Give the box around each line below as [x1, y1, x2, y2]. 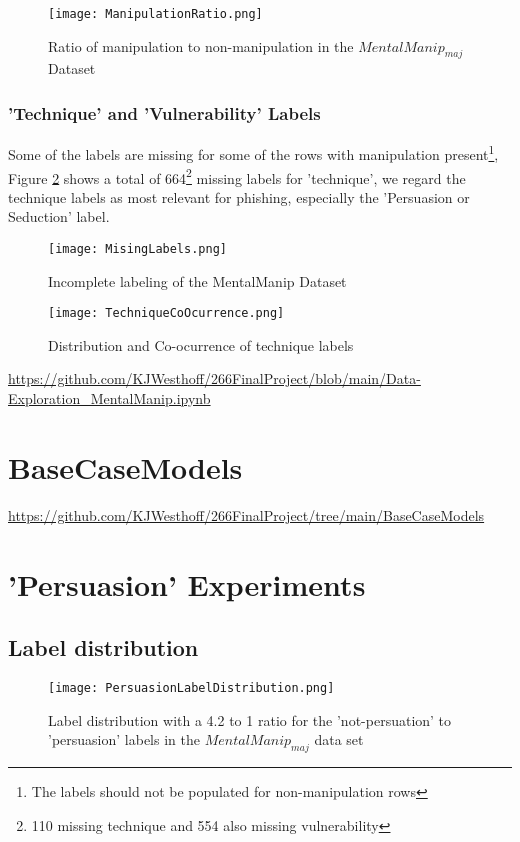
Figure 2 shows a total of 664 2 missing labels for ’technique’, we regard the [8, 164, 466, 188]
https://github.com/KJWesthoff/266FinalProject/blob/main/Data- [8, 368, 421, 389]
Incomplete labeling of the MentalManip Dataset [48, 270, 347, 291]
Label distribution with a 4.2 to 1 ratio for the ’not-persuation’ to [48, 709, 452, 730]
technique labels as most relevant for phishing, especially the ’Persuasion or [8, 186, 470, 207]
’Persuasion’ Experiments [8, 563, 366, 604]
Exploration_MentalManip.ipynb [8, 388, 211, 409]
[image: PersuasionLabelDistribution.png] [48, 680, 335, 695]
